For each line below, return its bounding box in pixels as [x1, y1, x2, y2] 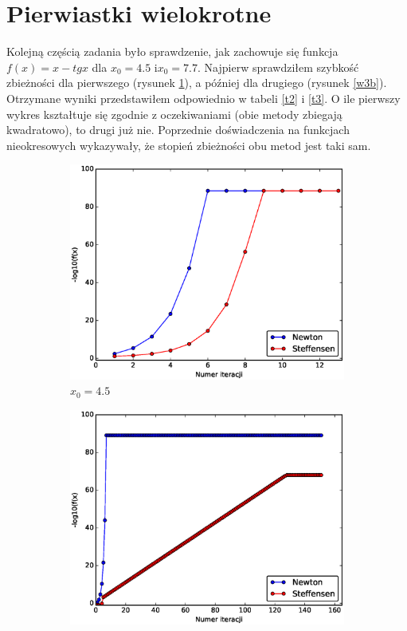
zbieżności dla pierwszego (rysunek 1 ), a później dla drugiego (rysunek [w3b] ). [6, 74, 387, 91]
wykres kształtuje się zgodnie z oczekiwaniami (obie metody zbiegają [6, 105, 342, 122]
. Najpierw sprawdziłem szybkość [198, 58, 359, 75]
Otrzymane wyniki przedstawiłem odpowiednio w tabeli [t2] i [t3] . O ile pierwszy [6, 89, 401, 106]
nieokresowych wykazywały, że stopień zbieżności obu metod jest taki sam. [6, 136, 371, 153]
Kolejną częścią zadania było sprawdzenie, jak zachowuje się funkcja [6, 43, 339, 60]
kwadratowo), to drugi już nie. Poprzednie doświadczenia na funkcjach [6, 121, 350, 138]
